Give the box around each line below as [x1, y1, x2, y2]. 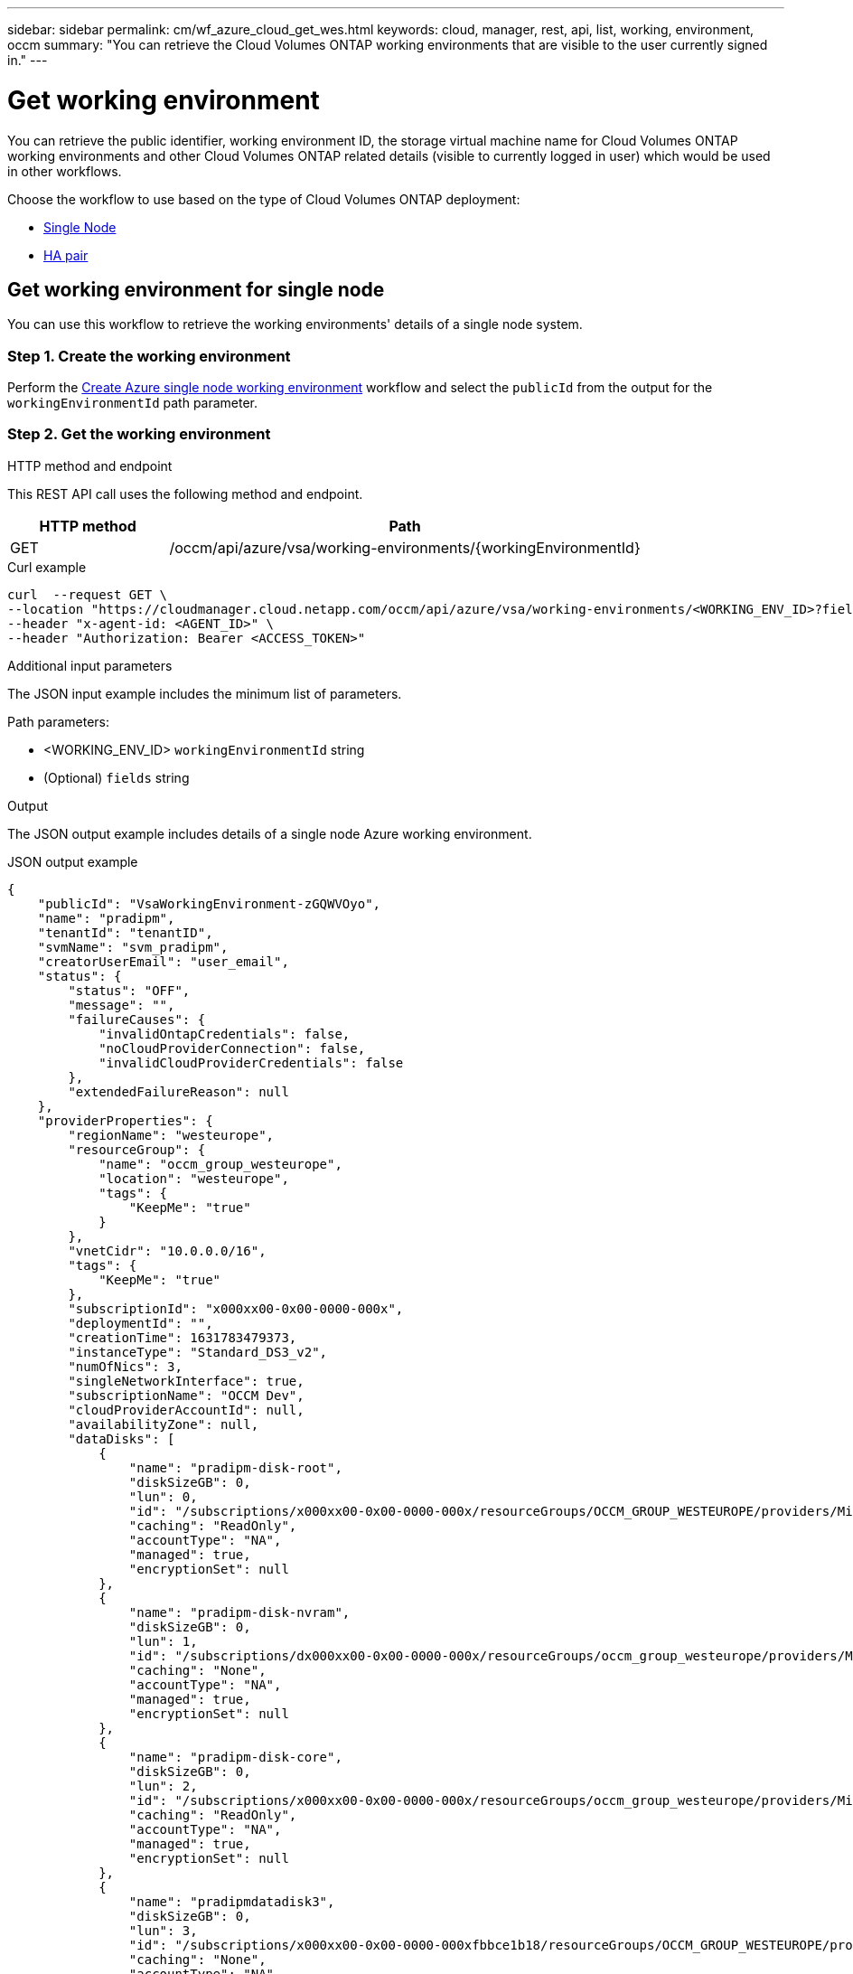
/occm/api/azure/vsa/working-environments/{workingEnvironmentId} [169, 538, 641, 557]
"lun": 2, [128, 1778, 198, 1793]
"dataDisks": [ [68, 1431, 175, 1446]
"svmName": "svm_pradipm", [37, 939, 229, 954]
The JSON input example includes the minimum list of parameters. [7, 685, 402, 701]
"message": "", [68, 997, 175, 1012]
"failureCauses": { [68, 1011, 206, 1027]
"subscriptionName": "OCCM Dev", [68, 1387, 305, 1403]
